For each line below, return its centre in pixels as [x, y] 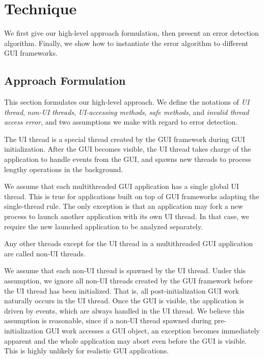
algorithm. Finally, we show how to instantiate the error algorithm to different [126, 43]
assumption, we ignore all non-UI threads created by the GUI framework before [128, 281]
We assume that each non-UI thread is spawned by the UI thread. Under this [125, 270]
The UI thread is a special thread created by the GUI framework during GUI [125, 139]
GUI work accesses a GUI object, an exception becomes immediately [153, 330]
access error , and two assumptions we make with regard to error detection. [121, 122]
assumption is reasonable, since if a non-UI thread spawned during [108, 320]
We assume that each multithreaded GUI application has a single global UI [122, 186]
